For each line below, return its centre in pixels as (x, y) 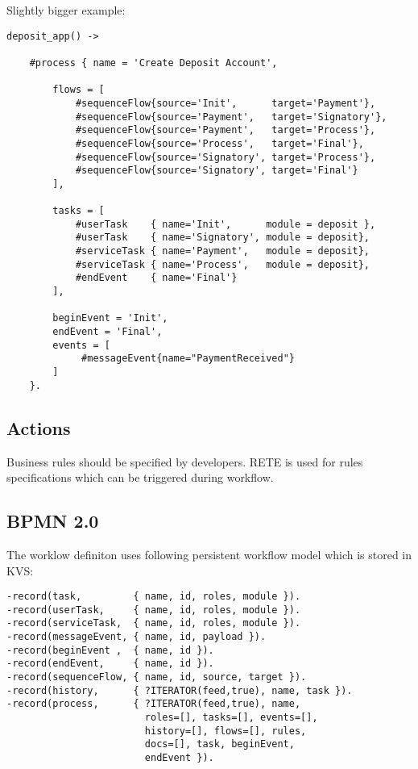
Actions (39, 427)
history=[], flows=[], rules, (226, 731)
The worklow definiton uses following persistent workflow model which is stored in (209, 554)
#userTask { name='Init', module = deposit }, (226, 224)
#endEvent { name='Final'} (156, 278)
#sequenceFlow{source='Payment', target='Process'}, (226, 130)
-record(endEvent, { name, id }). (110, 664)
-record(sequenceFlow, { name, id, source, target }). (157, 677)
